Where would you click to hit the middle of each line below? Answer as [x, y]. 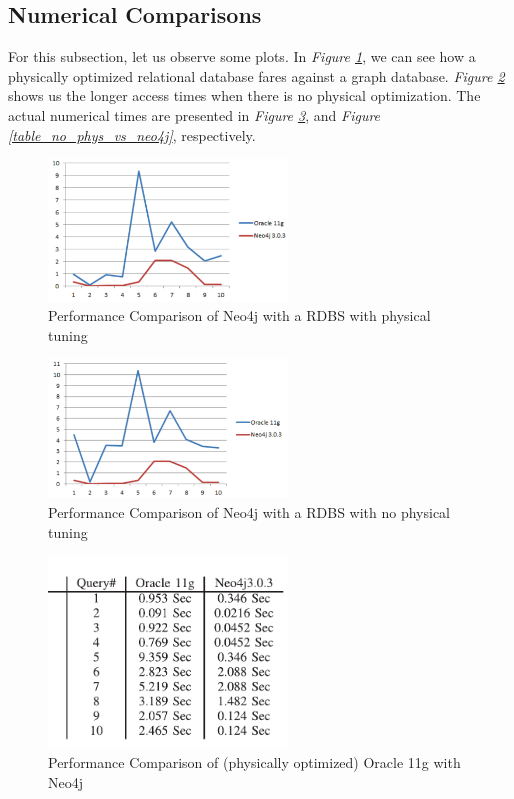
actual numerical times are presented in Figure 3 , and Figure [194, 114]
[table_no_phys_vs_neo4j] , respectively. [132, 134]
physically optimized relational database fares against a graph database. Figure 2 [256, 75]
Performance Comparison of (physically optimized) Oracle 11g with [254, 761]
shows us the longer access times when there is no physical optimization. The [244, 95]
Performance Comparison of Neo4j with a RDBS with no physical [249, 511]
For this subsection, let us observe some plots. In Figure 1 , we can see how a [242, 56]
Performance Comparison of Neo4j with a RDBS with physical [239, 315]
